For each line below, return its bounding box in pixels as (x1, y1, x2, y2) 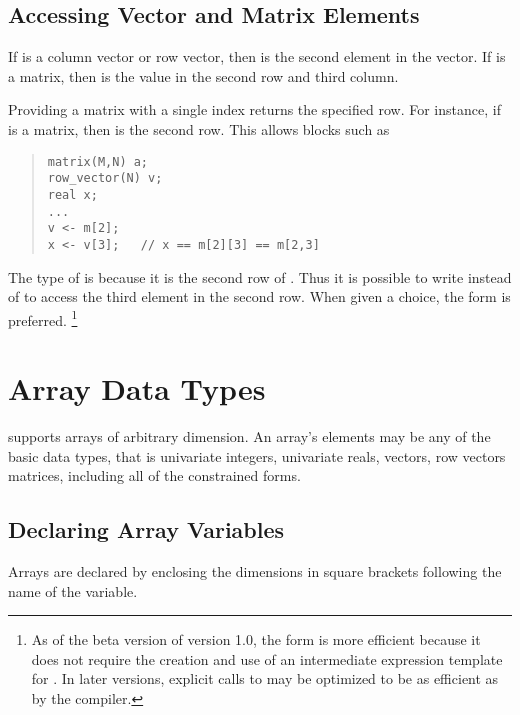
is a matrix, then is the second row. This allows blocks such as (8, 118, 390, 139)
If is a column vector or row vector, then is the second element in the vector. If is (8, 46, 506, 67)
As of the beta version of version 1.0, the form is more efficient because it (31, 629, 481, 650)
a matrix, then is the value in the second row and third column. (8, 65, 399, 86)
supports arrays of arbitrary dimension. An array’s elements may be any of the (8, 426, 491, 447)
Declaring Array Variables (8, 514, 285, 545)
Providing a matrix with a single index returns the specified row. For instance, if (8, 99, 501, 120)
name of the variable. (8, 580, 138, 601)
